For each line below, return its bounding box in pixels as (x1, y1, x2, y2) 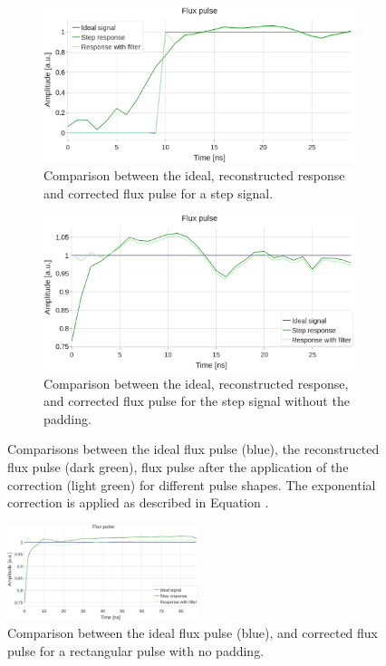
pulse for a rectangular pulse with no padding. (7, 641, 265, 660)
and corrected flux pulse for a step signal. (43, 183, 274, 202)
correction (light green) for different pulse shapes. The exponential (7, 475, 376, 494)
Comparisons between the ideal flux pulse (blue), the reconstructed (7, 439, 380, 458)
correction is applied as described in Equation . (7, 493, 269, 512)
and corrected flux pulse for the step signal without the (43, 391, 350, 410)
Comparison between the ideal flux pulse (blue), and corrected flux (7, 623, 379, 642)
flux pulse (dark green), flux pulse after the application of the (7, 458, 349, 477)
